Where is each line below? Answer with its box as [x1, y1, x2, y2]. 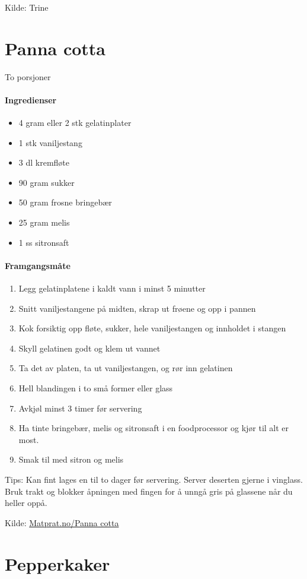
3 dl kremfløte [18, 156, 70, 169]
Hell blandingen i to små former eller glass [18, 382, 173, 394]
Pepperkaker [5, 551, 110, 575]
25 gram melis [18, 216, 70, 229]
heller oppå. [5, 496, 47, 509]
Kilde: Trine [5, 1, 49, 13]
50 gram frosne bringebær [18, 196, 112, 208]
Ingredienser [5, 93, 57, 106]
